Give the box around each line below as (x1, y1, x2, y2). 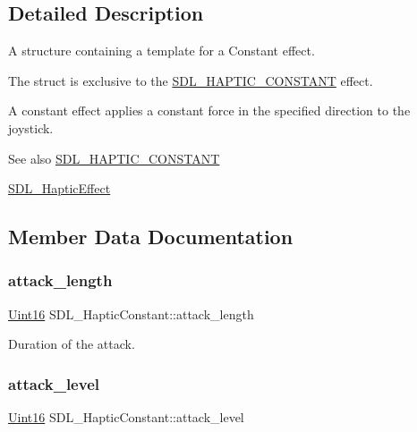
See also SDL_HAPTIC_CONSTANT (8, 148, 220, 167)
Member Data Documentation (8, 223, 294, 250)
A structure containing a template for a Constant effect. (8, 41, 315, 60)
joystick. (8, 118, 54, 137)
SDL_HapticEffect (8, 179, 111, 198)
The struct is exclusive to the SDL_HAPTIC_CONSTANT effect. (8, 71, 373, 89)
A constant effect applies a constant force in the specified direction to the (8, 101, 411, 120)
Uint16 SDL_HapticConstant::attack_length (8, 304, 254, 323)
